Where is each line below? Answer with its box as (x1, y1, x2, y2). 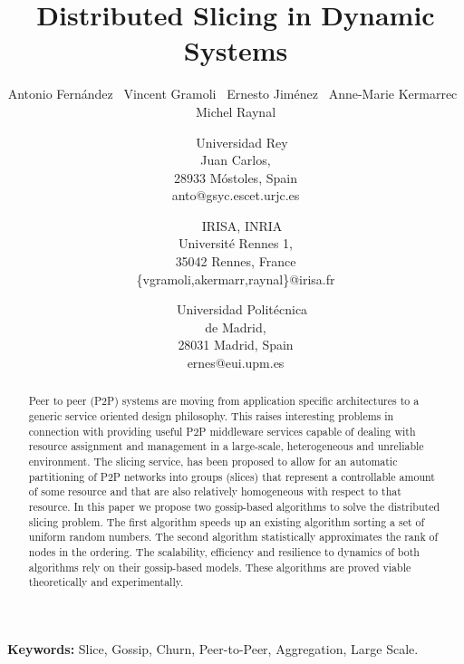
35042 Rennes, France (175, 252, 296, 271)
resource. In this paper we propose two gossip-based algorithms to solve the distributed (28, 499, 440, 515)
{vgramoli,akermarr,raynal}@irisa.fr (136, 269, 335, 288)
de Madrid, (205, 317, 266, 336)
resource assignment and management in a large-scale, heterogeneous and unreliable (28, 438, 424, 454)
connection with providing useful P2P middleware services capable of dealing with (28, 423, 416, 438)
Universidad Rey (196, 132, 288, 151)
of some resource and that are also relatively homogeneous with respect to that (28, 484, 401, 499)
